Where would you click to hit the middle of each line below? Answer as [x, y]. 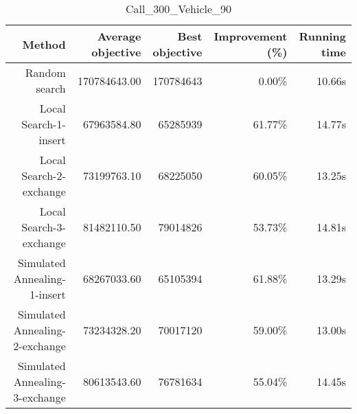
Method [44, 44]
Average [119, 36]
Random [45, 72]
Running [322, 36]
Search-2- [44, 175]
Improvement [251, 36]
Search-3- [44, 227]
